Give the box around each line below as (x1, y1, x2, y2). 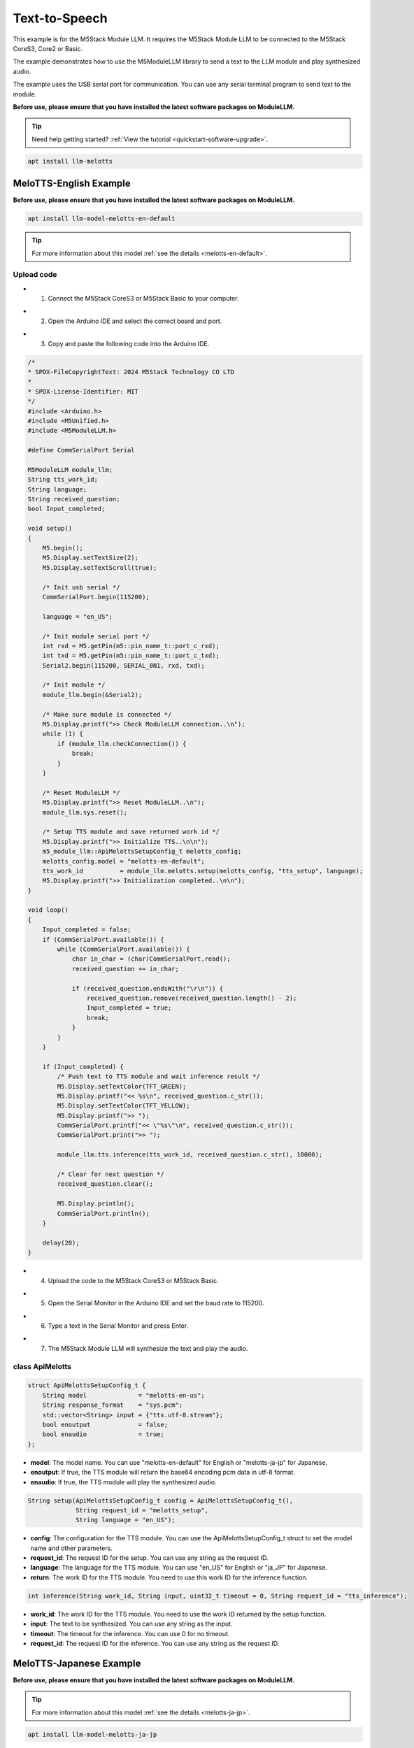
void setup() (27, 524, 73, 533)
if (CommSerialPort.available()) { (42, 936, 164, 943)
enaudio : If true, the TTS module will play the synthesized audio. (30, 1477, 217, 1486)
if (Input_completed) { (42, 1063, 124, 1070)
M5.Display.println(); (57, 1200, 136, 1208)
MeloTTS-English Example (13, 178, 131, 189)
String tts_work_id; (27, 475, 98, 484)
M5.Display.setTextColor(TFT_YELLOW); (57, 1102, 190, 1110)
